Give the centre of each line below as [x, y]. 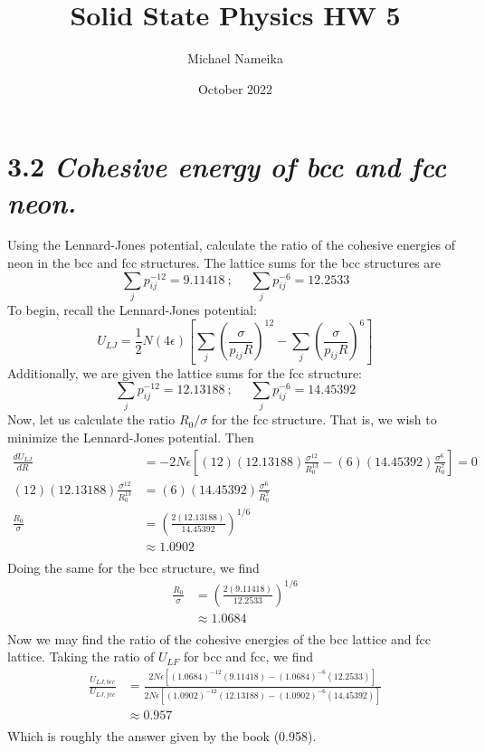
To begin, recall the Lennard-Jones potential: [132, 309]
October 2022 [235, 88]
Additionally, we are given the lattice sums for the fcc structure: [185, 372]
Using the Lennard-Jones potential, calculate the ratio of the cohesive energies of [232, 245]
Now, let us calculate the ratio [91, 419]
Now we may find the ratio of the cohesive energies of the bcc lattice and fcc [219, 638]
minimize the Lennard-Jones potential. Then [131, 438]
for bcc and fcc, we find [248, 657]
